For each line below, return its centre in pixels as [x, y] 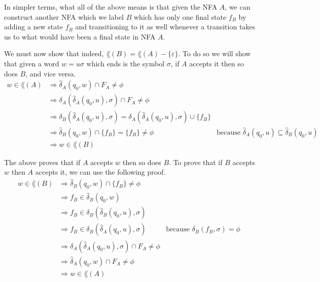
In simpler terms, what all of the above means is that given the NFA [111, 7]
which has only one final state [180, 16]
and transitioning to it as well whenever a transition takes [165, 27]
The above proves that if [42, 162]
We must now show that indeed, [54, 53]
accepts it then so [217, 63]
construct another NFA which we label [64, 16]
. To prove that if [196, 162]
